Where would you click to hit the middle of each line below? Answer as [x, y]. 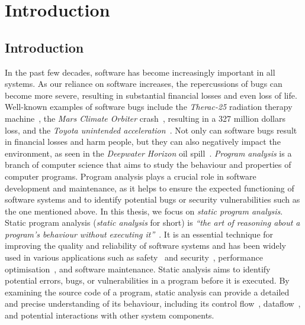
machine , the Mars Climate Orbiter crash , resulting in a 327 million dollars [145, 118]
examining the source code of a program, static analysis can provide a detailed [147, 292]
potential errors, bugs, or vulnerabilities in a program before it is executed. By [147, 280]
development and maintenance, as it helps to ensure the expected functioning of [150, 188]
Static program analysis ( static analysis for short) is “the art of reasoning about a [152, 222]
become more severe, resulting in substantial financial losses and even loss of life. [151, 95]
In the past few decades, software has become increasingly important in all [140, 72]
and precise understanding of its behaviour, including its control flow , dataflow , [153, 303]
